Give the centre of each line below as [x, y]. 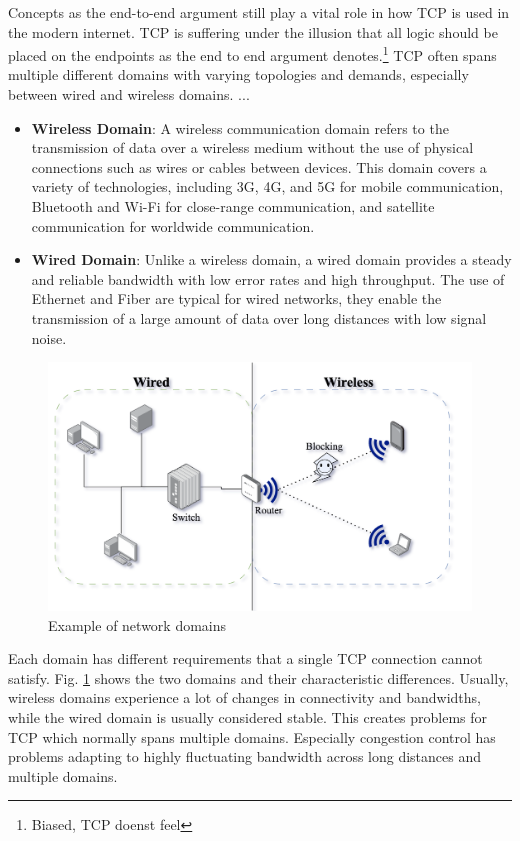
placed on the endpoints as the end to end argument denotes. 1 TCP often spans [252, 53]
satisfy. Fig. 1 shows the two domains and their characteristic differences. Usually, [258, 677]
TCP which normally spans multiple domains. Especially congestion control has [252, 736]
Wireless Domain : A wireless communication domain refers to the [240, 127]
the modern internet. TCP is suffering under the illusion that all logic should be [253, 31]
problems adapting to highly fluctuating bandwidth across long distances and [245, 756]
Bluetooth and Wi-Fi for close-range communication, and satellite [233, 206]
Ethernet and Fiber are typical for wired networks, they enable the [236, 298]
